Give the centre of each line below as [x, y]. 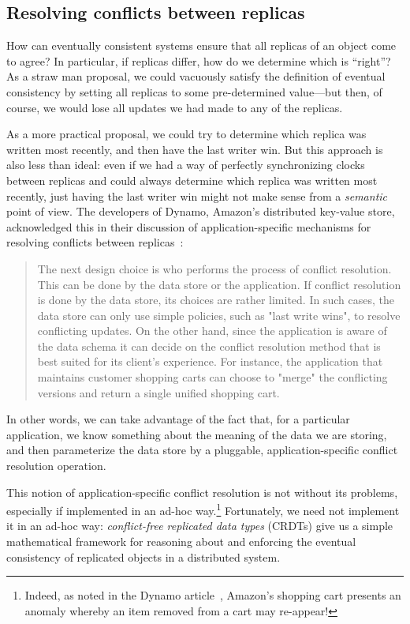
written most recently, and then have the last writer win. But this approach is [195, 149]
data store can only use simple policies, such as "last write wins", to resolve [219, 315]
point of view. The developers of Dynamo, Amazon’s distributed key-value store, [201, 211]
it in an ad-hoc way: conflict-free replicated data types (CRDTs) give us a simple [200, 526]
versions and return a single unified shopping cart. [158, 392]
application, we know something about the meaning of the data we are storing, [197, 434]
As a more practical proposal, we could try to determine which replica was [186, 134]
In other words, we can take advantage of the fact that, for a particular [178, 419]
